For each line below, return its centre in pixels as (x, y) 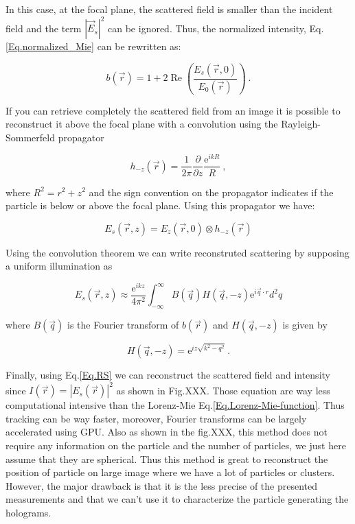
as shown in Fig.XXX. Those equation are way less (223, 390)
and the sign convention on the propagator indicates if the (211, 192)
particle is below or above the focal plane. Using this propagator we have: (160, 205)
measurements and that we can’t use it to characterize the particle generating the (177, 499)
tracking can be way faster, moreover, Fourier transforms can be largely (156, 418)
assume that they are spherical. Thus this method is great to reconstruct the (167, 458)
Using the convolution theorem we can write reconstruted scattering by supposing (177, 252)
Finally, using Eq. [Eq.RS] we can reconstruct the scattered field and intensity (168, 375)
